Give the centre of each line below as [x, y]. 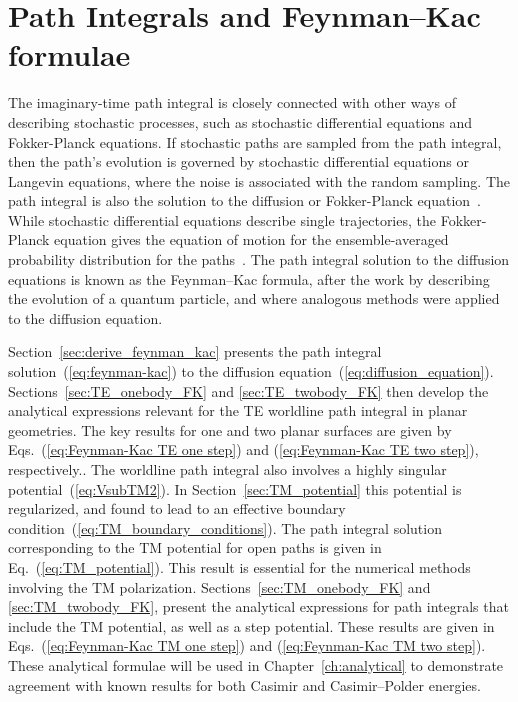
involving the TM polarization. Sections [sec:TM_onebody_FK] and [219, 586]
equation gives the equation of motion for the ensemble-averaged [251, 239]
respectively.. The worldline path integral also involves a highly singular [227, 469]
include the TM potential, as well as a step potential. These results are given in [251, 625]
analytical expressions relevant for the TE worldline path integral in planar [238, 410]
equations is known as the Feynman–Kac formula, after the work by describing [249, 278]
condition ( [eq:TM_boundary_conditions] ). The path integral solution [225, 527]
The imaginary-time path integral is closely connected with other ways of [232, 102]
